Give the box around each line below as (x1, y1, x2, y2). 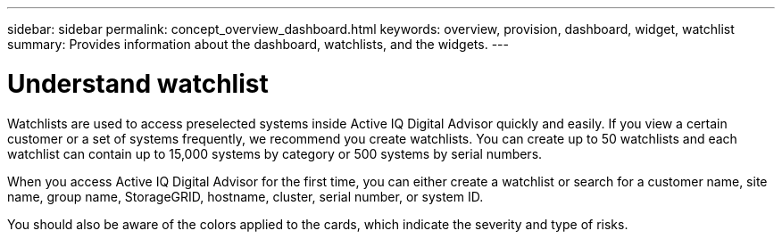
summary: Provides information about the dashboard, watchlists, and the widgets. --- (7, 37, 509, 52)
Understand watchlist (7, 68, 269, 99)
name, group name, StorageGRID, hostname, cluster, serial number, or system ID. (7, 188, 484, 204)
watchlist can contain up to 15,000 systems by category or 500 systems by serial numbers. (7, 145, 543, 161)
